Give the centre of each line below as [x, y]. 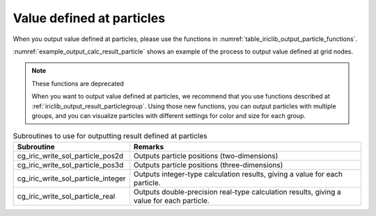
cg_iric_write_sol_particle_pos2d [70, 156]
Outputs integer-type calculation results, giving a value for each [238, 174]
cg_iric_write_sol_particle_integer [71, 178]
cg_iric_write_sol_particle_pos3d [70, 165]
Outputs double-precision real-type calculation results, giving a [237, 192]
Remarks [149, 147]
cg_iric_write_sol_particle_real [66, 196]
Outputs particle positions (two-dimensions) [206, 156]
